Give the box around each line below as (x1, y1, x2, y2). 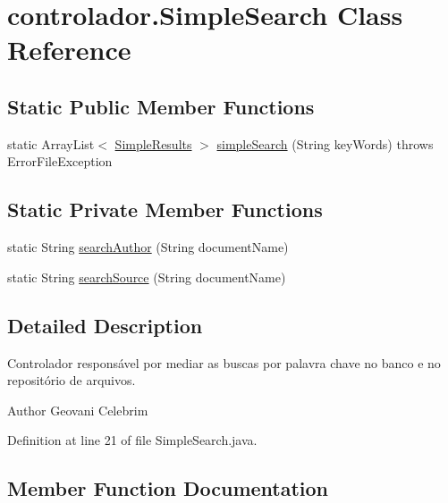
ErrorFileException (7, 152, 113, 171)
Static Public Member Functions (7, 92, 315, 120)
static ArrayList (7, 134, 95, 153)
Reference (7, 31, 131, 68)
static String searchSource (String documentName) (7, 267, 286, 286)
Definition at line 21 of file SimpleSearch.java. (7, 431, 258, 449)
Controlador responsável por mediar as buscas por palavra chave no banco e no (7, 353, 441, 372)
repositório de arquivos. (7, 371, 136, 390)
